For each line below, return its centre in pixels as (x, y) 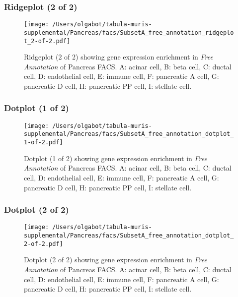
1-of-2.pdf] (43, 143)
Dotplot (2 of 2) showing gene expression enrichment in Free (116, 260)
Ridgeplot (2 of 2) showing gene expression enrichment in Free (119, 57)
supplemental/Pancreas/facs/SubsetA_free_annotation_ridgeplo (129, 32)
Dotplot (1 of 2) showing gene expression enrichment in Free (116, 158)
